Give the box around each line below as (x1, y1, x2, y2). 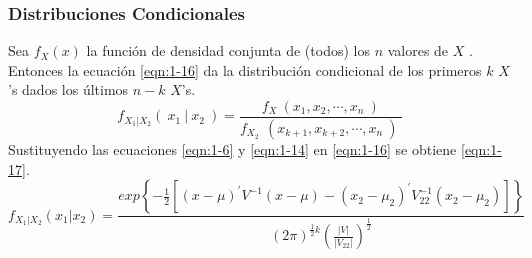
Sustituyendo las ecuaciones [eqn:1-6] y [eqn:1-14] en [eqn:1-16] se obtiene (8, 138, 457, 159)
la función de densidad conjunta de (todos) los (86, 40, 370, 61)
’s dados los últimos (8, 79, 129, 100)
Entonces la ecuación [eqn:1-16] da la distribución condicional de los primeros (8, 59, 482, 80)
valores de (387, 40, 449, 61)
